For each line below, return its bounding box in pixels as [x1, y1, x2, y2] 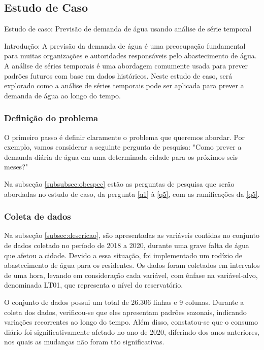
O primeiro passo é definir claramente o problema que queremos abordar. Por [4, 131, 245, 142]
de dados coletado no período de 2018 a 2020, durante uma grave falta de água [4, 239, 249, 250]
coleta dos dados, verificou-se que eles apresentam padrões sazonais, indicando [4, 306, 247, 317]
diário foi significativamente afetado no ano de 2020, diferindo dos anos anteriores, [4, 326, 259, 337]
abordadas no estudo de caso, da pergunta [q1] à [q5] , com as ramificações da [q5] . [4, 188, 260, 199]
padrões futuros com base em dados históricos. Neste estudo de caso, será [4, 70, 233, 81]
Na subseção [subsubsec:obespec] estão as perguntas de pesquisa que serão [4, 178, 235, 189]
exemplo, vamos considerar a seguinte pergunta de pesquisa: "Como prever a [4, 142, 242, 152]
